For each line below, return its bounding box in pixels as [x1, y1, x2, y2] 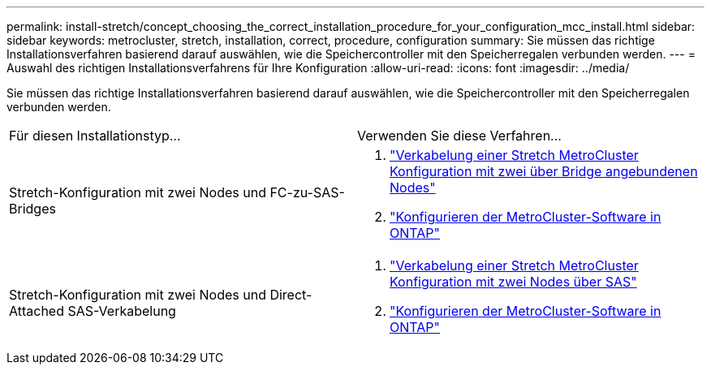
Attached [9, 303, 64, 319]
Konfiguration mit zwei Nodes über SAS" [390, 274, 637, 290]
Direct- [269, 287, 312, 303]
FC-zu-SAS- [269, 184, 345, 201]
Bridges [9, 201, 56, 217]
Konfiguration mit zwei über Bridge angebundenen [390, 163, 698, 179]
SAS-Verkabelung [67, 303, 176, 319]
